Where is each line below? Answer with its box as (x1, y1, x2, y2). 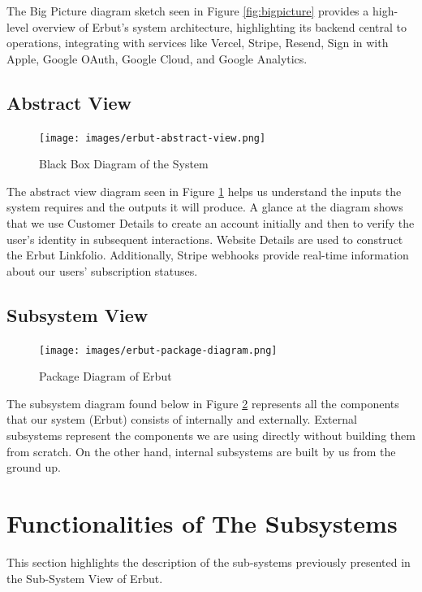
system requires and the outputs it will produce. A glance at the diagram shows (6, 198, 403, 215)
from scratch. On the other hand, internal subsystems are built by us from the (6, 442, 396, 459)
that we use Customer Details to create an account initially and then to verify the (6, 215, 415, 232)
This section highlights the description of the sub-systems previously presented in (6, 553, 411, 570)
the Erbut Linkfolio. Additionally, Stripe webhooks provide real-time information (6, 246, 409, 263)
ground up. (6, 459, 61, 476)
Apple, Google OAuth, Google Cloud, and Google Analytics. (6, 50, 308, 67)
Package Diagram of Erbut (39, 368, 172, 385)
